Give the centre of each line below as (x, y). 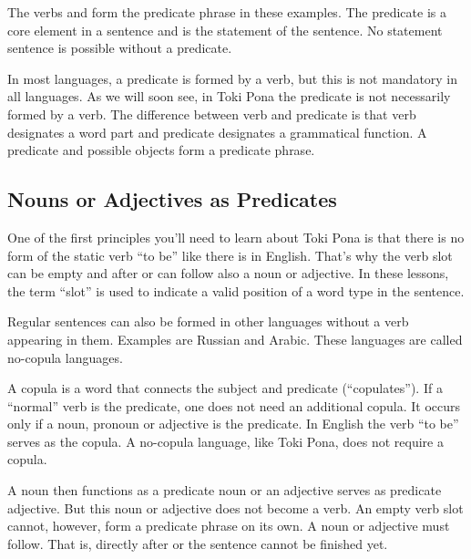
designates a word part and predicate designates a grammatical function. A (217, 132)
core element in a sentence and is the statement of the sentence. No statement (225, 30)
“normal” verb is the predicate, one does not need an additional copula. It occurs (234, 405)
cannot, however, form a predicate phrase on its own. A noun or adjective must (229, 526)
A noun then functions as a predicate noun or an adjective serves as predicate (225, 490)
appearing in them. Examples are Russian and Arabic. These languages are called (235, 339)
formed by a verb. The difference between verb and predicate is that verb (212, 114)
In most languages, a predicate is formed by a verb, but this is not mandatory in (233, 78)
